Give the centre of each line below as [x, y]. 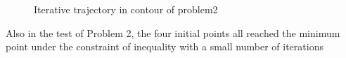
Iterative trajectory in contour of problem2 [126, 9]
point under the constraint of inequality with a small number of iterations [165, 46]
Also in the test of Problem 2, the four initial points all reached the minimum [173, 32]
